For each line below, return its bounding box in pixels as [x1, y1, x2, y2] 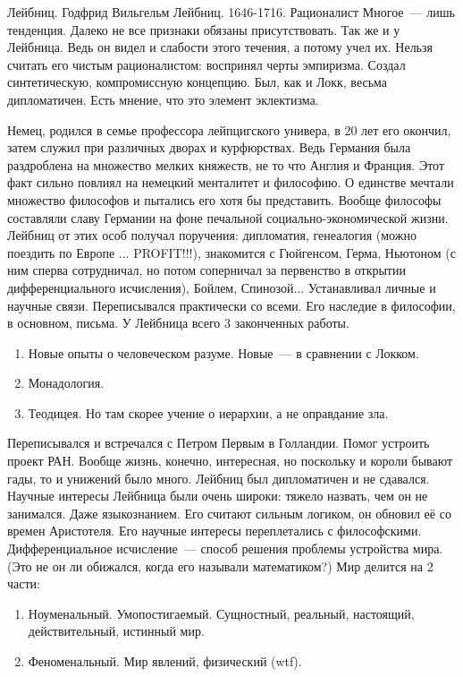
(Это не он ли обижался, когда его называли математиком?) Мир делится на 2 [7, 556, 434, 575]
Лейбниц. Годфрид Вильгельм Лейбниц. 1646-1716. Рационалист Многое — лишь [7, 3, 455, 21]
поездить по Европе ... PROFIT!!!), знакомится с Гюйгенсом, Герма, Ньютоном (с [7, 243, 456, 261]
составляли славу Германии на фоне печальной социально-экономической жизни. [7, 208, 449, 227]
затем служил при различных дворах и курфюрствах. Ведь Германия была [7, 138, 411, 157]
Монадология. [28, 373, 105, 392]
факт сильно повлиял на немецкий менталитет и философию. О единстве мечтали [7, 173, 454, 192]
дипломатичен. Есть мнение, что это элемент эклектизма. [7, 90, 319, 108]
